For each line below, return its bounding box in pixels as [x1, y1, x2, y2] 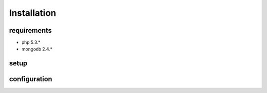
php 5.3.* [21, 40, 41, 46]
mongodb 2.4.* [21, 46, 53, 52]
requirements [9, 26, 52, 35]
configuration [9, 75, 52, 84]
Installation [9, 7, 56, 18]
